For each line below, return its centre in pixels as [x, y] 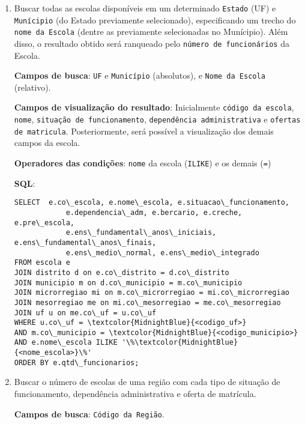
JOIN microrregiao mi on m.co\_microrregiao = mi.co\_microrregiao [152, 293]
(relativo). [32, 87]
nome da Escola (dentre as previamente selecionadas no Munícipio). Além [151, 32]
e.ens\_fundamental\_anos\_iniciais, [141, 233]
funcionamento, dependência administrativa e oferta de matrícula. [135, 394]
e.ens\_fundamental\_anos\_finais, [85, 242]
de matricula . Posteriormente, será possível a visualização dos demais [144, 131]
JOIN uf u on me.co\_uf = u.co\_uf [85, 313]
